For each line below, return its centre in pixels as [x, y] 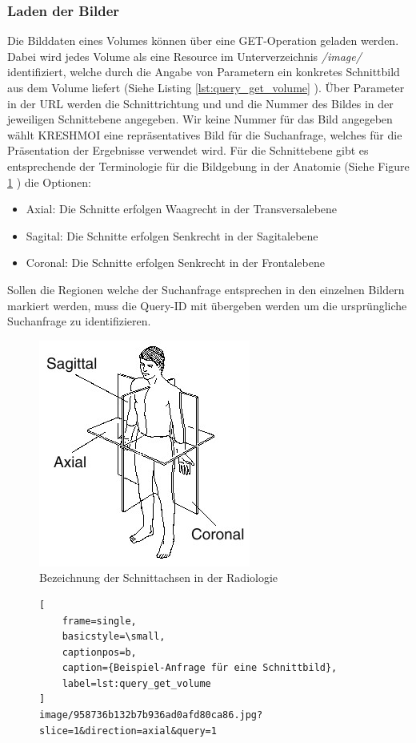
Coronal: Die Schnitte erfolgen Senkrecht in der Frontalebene [175, 262]
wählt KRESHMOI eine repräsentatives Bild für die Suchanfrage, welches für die [205, 134]
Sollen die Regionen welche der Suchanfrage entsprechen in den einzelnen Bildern [206, 289]
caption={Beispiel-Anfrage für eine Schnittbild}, [200, 668]
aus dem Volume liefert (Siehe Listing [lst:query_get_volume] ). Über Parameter [206, 87]
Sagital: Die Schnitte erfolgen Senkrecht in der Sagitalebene [172, 235]
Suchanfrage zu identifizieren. [79, 321]
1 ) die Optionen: [50, 182]
